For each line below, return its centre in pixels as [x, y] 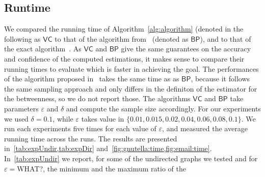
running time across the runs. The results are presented [91, 138]
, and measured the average [205, 128]
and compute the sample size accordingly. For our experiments [163, 108]
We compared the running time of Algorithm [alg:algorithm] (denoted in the [124, 29]
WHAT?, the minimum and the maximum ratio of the [101, 168]
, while [63, 118]
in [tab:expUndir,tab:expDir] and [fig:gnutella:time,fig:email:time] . [108, 148]
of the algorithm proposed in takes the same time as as [92, 79]
